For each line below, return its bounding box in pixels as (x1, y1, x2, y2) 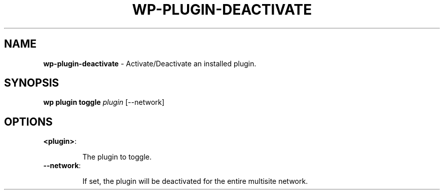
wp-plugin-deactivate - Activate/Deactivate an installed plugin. (43, 59, 256, 68)
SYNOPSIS (4, 76, 59, 90)
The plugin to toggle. (82, 152, 152, 162)
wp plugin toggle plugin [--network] (43, 98, 165, 107)
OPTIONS (4, 115, 53, 128)
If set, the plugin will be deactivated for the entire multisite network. (82, 177, 308, 186)
